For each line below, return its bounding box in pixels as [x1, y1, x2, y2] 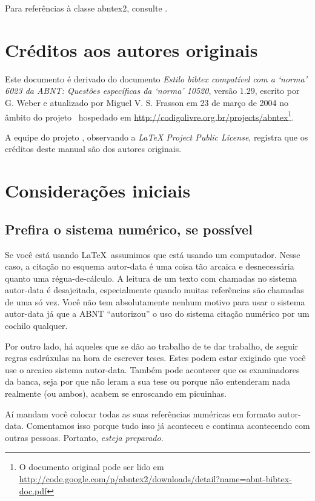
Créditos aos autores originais [5, 37, 258, 62]
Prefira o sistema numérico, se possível [5, 219, 253, 238]
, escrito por [254, 84, 300, 97]
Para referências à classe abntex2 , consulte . [5, 2, 168, 14]
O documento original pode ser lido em [19, 460, 164, 473]
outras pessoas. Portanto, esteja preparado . [5, 431, 164, 443]
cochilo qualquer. [5, 319, 68, 332]
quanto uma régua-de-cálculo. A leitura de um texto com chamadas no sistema [5, 271, 297, 284]
